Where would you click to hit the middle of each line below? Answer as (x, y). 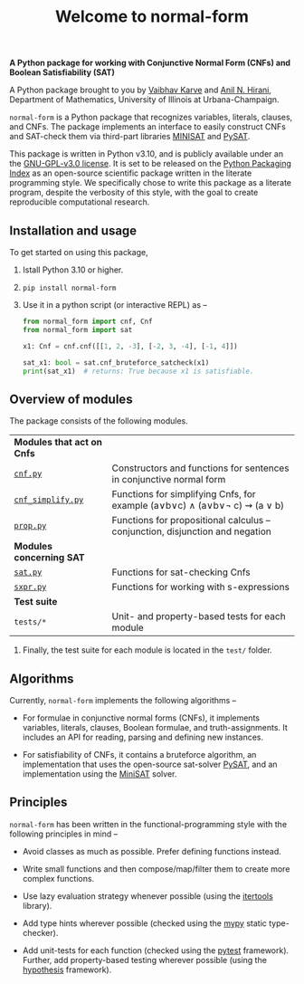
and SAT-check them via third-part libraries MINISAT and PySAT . (130, 137)
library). (37, 905)
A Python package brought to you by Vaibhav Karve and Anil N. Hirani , (141, 90)
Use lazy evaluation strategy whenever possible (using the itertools (147, 896)
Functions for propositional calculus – (191, 521)
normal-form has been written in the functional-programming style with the (148, 824)
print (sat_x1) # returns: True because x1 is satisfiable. (138, 371)
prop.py (30, 526)
